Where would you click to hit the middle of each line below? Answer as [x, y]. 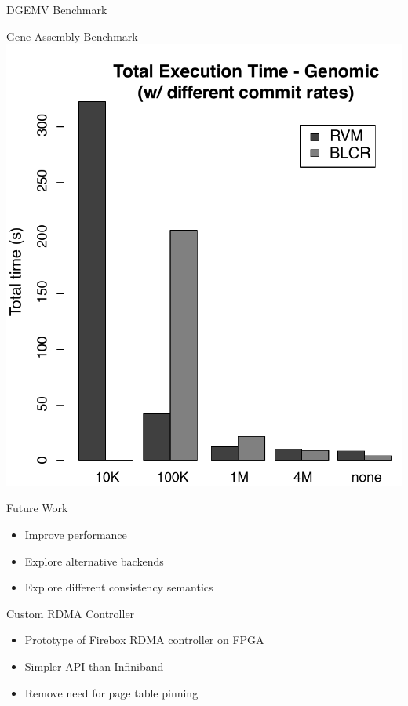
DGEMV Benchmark [57, 9]
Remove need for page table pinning [111, 692]
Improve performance [76, 535]
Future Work [37, 508]
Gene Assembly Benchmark [72, 36]
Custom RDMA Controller [71, 613]
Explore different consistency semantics [119, 587]
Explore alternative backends [94, 560]
